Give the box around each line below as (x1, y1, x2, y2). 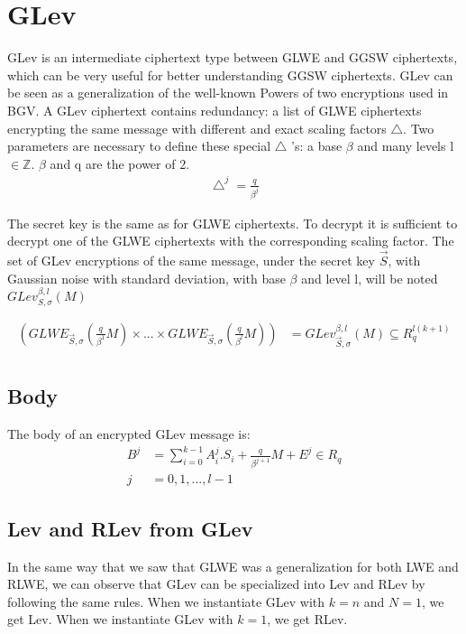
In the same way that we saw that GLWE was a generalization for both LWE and (7, 556, 459, 575)
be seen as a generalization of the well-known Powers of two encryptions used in (7, 83, 449, 102)
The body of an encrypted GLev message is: (7, 424, 251, 443)
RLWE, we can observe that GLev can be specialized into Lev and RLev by (7, 574, 425, 593)
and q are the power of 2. (50, 154, 190, 172)
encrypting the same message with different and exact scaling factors (7, 118, 387, 137)
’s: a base (291, 136, 343, 155)
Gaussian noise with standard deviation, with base (7, 268, 286, 287)
